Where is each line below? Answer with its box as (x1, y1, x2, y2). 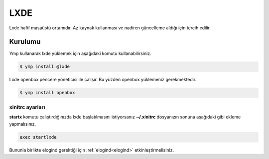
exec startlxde (19, 134, 57, 140)
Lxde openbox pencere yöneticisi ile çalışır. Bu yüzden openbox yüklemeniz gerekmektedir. (9, 77, 197, 83)
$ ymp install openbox (19, 90, 75, 96)
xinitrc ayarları (9, 104, 45, 110)
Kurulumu (9, 38, 41, 46)
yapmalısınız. (9, 121, 36, 127)
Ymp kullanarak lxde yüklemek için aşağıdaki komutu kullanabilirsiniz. (9, 51, 151, 56)
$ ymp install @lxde (19, 64, 70, 69)
